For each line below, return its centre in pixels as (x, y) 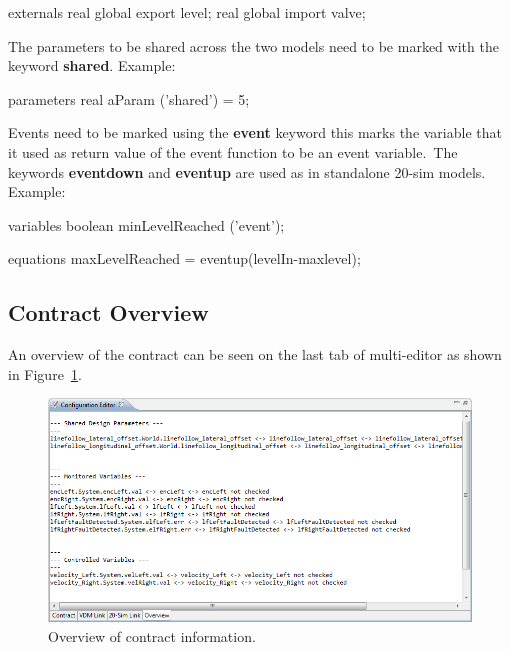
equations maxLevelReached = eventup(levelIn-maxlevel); (184, 258)
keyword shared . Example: (92, 65)
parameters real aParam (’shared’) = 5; (129, 98)
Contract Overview (108, 312)
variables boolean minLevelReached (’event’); (146, 224)
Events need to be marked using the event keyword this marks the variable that (255, 132)
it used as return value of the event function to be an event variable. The (233, 151)
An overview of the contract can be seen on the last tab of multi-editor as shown (255, 354)
